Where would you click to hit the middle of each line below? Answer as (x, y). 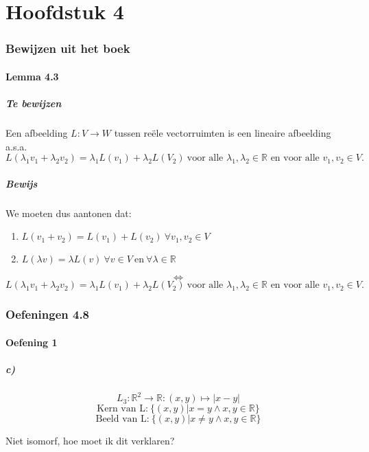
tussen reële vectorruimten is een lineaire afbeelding (223, 132)
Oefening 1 (32, 342)
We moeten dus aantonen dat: (69, 213)
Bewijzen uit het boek (68, 48)
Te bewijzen (34, 103)
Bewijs (22, 183)
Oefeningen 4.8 (48, 314)
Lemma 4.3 (32, 76)
